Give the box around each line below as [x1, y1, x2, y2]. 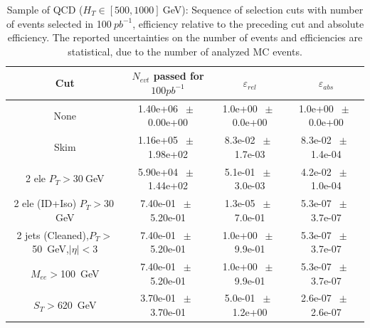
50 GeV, [32, 241, 69, 256]
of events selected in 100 [6, 16, 112, 31]
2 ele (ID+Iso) [14, 196, 77, 211]
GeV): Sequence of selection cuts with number [162, 2, 364, 16]
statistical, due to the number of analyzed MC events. [68, 43, 302, 58]
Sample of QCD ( [6, 2, 83, 16]
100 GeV [60, 265, 100, 280]
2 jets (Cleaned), [16, 227, 89, 242]
